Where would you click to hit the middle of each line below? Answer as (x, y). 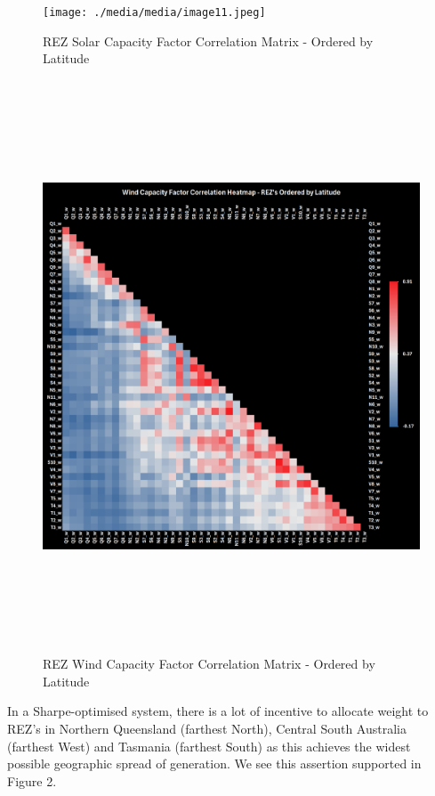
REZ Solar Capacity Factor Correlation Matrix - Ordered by (208, 41)
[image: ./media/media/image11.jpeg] (154, 12)
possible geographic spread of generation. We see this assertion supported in (214, 764)
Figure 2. (32, 780)
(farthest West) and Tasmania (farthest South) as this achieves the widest (209, 746)
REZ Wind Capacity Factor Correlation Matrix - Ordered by (209, 664)
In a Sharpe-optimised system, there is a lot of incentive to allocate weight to (218, 711)
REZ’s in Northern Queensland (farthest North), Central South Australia (207, 728)
